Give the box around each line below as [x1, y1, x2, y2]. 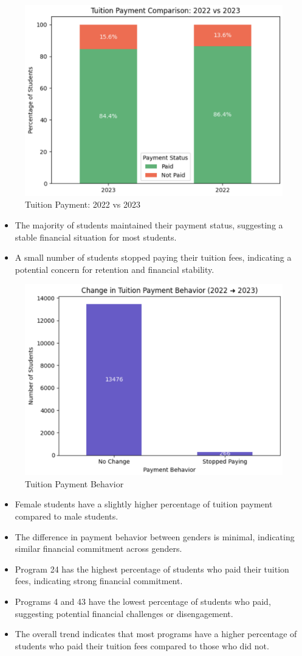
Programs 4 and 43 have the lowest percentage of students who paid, [15, 595, 271, 608]
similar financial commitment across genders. [15, 542, 182, 555]
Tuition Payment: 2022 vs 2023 [25, 198, 141, 211]
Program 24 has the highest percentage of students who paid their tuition [15, 562, 289, 575]
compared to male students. [15, 510, 118, 523]
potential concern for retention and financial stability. [15, 263, 214, 275]
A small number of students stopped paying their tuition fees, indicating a [15, 251, 292, 264]
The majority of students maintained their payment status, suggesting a [15, 219, 283, 231]
